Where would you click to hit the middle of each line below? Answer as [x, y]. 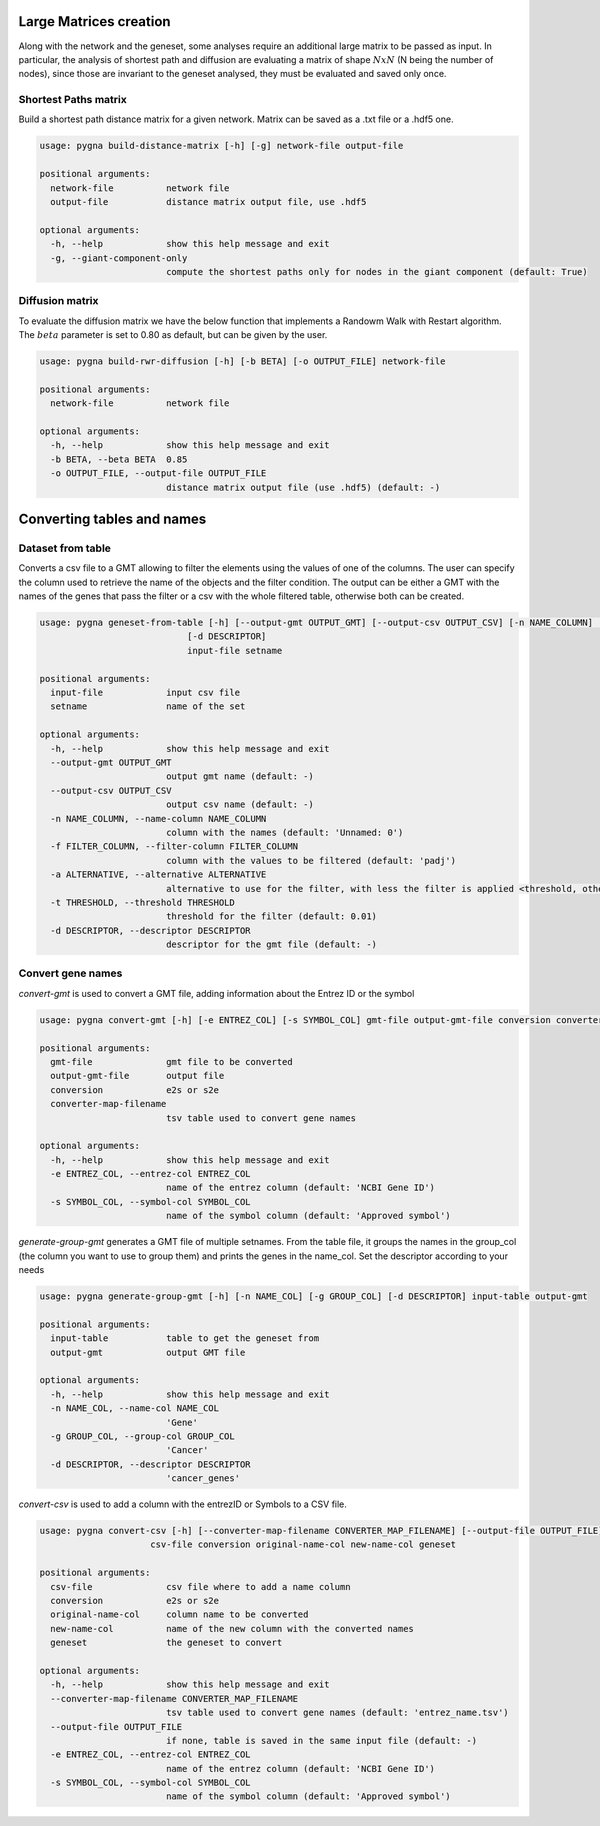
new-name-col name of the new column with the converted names [232, 1628]
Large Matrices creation [94, 21]
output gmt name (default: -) [239, 776]
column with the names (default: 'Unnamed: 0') [284, 832]
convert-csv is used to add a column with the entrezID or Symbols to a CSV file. [182, 1504]
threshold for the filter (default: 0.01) [271, 916]
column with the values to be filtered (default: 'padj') [311, 860]
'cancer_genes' [202, 1478]
